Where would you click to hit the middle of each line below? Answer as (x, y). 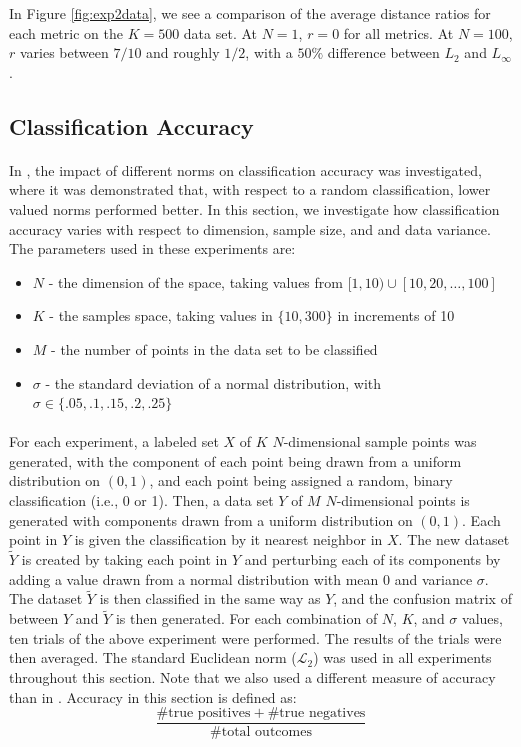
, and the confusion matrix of (422, 598)
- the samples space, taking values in (161, 315)
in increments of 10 (396, 315)
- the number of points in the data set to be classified (214, 348)
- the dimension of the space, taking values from (195, 281)
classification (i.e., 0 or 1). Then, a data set (141, 500)
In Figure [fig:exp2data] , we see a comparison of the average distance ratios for (250, 13)
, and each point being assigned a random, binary (301, 480)
